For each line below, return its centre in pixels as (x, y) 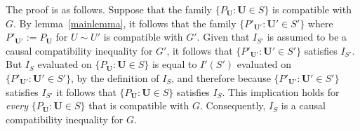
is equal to (174, 64)
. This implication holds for (281, 91)
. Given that (223, 37)
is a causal (303, 105)
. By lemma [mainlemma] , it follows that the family (125, 23)
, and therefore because (221, 77)
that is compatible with (139, 105)
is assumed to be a (307, 37)
